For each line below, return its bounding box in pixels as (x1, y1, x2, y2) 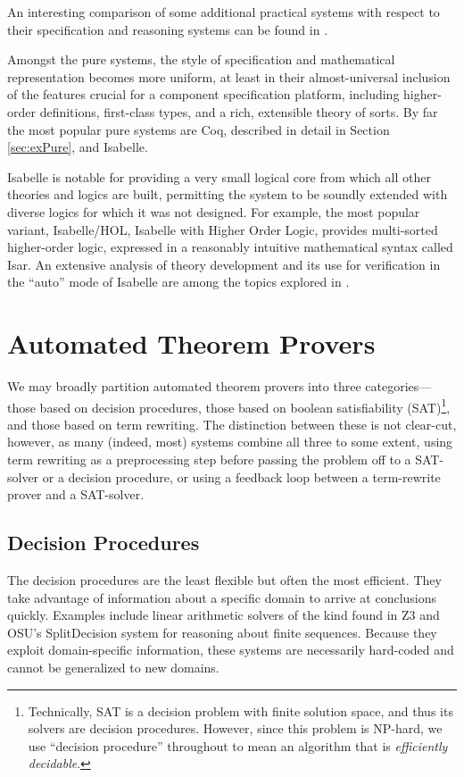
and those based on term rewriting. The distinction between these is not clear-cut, (7, 414, 457, 433)
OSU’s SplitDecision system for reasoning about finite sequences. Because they (7, 622, 437, 641)
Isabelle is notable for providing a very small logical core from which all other (7, 167, 431, 186)
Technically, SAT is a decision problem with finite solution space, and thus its (28, 701, 453, 720)
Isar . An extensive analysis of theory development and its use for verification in (7, 255, 441, 273)
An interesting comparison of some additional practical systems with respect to (7, 3, 440, 21)
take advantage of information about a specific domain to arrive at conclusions (7, 588, 437, 606)
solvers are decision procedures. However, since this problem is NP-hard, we (28, 719, 443, 738)
